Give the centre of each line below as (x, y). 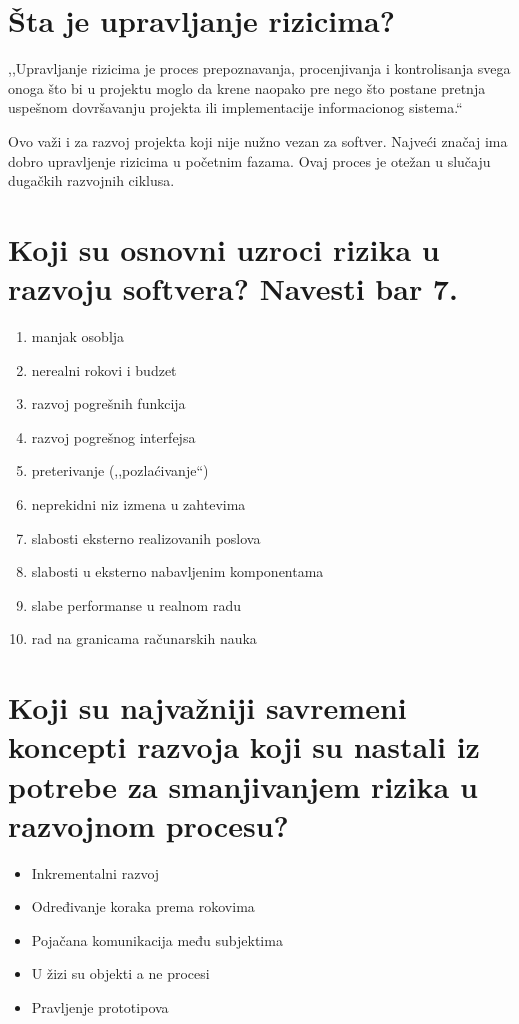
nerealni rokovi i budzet (104, 369)
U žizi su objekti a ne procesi (120, 973)
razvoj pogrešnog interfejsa (113, 436)
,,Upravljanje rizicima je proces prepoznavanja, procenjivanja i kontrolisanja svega (259, 68)
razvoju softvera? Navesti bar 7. (233, 288)
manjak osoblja (78, 336)
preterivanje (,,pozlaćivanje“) (120, 470)
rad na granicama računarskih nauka (144, 638)
